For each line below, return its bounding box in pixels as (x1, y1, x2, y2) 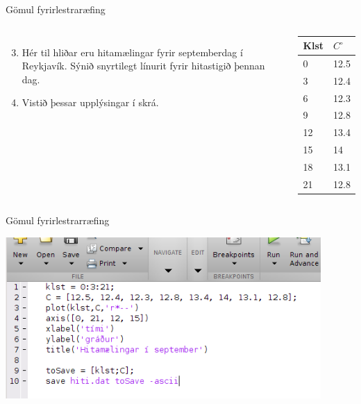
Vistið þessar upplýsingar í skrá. (22, 95, 159, 110)
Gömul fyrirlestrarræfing (6, 212, 110, 227)
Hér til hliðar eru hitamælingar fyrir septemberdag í (22, 44, 243, 59)
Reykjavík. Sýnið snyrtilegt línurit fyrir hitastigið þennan (22, 58, 265, 73)
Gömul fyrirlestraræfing (6, 2, 106, 16)
